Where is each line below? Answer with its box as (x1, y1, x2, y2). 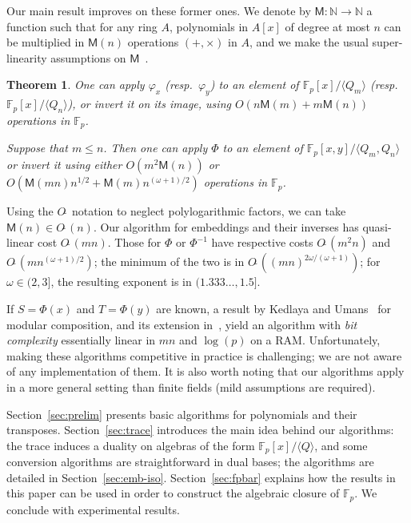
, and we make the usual (249, 34, 369, 50)
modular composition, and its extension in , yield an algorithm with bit (6, 316, 357, 332)
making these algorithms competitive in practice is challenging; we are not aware (6, 347, 402, 364)
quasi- (362, 218, 392, 235)
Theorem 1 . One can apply (6, 76, 145, 93)
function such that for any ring (6, 18, 158, 34)
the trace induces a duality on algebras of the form (6, 437, 255, 453)
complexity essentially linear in (6, 332, 156, 348)
